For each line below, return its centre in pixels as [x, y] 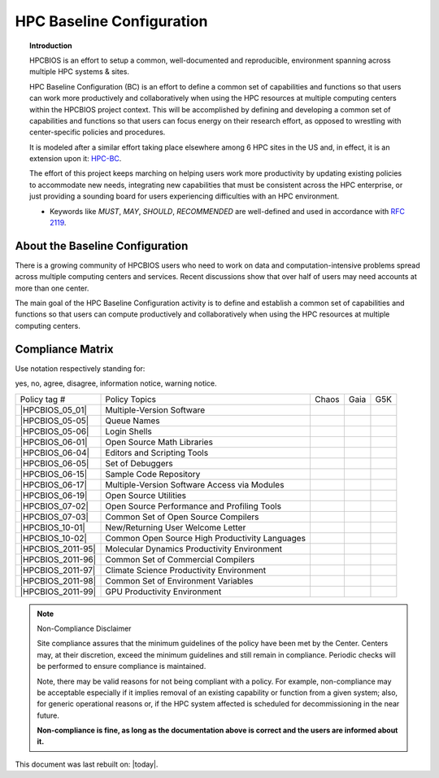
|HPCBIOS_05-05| [54, 421]
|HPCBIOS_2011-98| [58, 580]
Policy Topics [131, 399]
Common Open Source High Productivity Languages [206, 538]
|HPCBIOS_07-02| [54, 506]
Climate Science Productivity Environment [186, 570]
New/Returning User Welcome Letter [176, 527]
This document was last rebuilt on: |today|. [87, 764]
